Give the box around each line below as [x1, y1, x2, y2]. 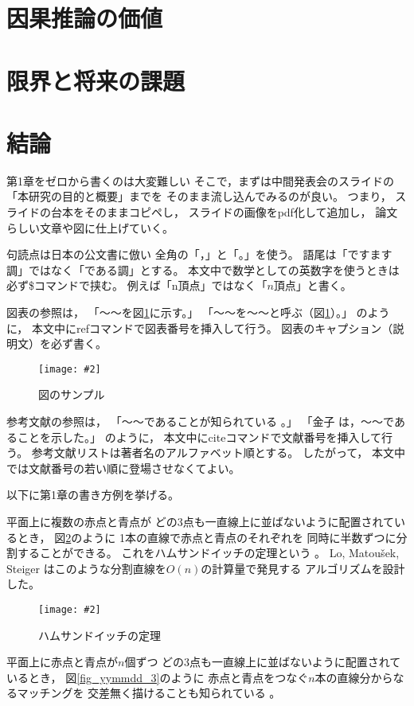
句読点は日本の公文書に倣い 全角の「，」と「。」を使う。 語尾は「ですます [6, 246, 393, 263]
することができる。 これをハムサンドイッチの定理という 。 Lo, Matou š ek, [17, 544, 400, 561]
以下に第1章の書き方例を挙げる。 [6, 486, 179, 503]
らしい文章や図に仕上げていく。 [6, 219, 174, 236]
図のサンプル [38, 386, 105, 403]
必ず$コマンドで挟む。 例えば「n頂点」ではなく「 [6, 277, 268, 294]
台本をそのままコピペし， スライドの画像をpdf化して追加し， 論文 [50, 204, 398, 220]
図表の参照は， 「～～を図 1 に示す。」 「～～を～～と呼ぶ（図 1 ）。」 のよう [6, 304, 390, 321]
